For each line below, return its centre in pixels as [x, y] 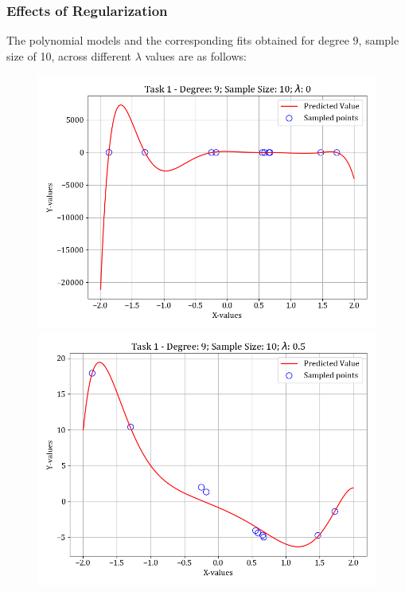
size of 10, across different [69, 55]
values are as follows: [196, 55]
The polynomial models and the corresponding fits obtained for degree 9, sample [203, 40]
